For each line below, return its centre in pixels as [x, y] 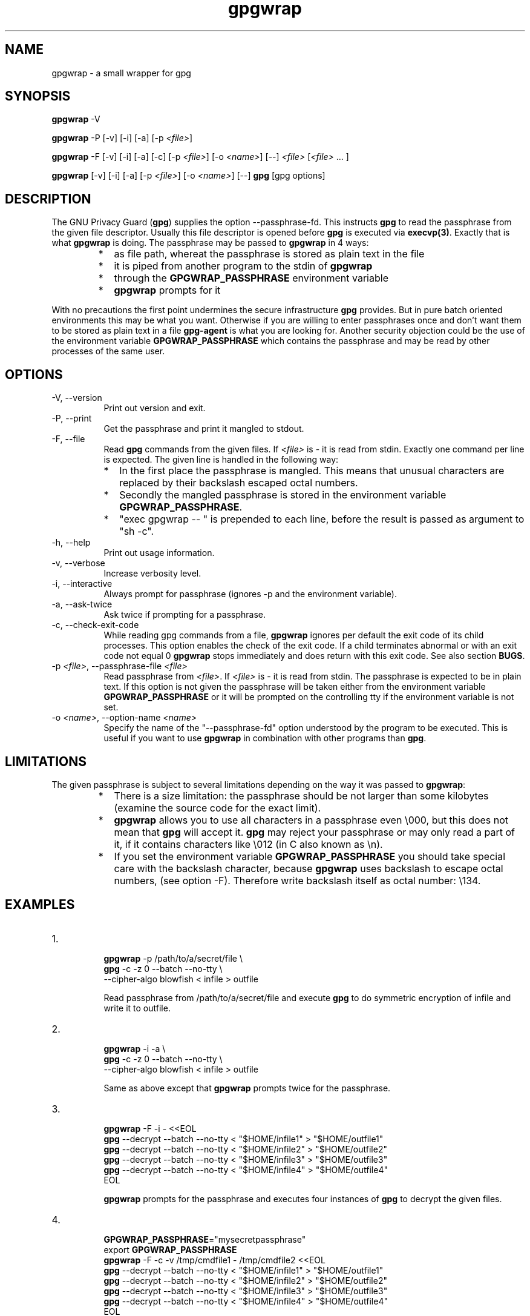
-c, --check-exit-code [95, 625]
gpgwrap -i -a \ [135, 1048]
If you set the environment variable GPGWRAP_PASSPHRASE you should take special [309, 856]
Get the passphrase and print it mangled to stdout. [204, 429]
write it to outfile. [137, 1008]
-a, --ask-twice [82, 604]
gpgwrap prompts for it [167, 290]
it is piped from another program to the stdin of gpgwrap [243, 266]
